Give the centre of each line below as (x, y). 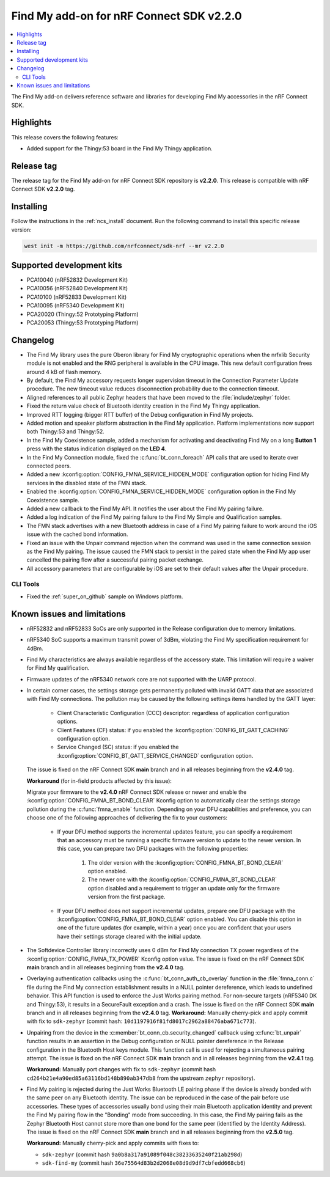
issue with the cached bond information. (77, 534)
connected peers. (49, 466)
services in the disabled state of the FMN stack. (87, 483)
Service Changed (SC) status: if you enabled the (118, 747)
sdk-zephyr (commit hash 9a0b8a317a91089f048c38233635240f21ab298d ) (142, 1154)
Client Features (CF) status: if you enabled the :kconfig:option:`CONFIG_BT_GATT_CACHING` (173, 730)
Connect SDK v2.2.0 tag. (43, 189)
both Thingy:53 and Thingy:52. (66, 431)
